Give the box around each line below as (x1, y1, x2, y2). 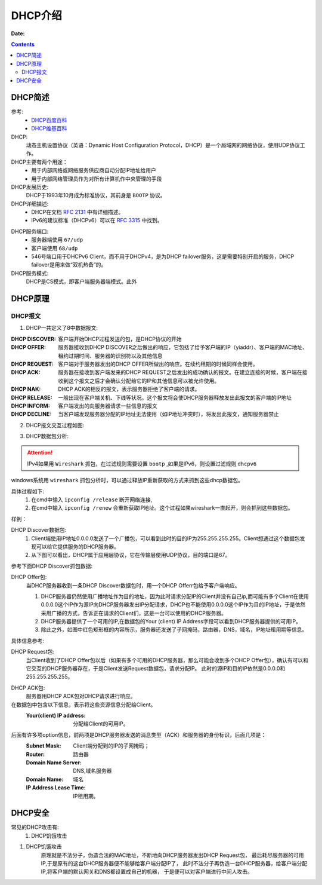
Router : (26, 751, 45, 758)
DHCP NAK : (11, 385, 41, 393)
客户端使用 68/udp (31, 244, 78, 252)
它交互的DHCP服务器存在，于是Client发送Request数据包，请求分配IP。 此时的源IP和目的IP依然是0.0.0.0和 (26, 665, 286, 672)
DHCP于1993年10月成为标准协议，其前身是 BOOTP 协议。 (26, 192, 166, 199)
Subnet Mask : (26, 742, 62, 749)
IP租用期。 (73, 792, 99, 800)
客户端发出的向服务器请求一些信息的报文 (58, 402, 157, 409)
